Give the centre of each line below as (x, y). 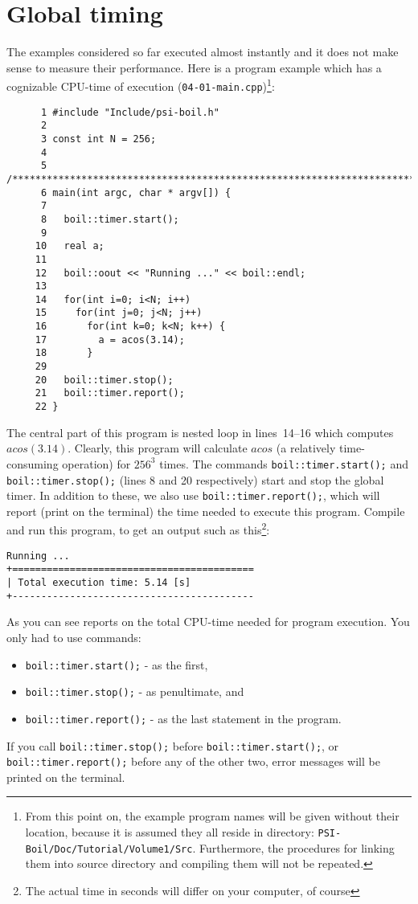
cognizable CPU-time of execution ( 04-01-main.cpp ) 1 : (141, 85)
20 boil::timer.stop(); (104, 380)
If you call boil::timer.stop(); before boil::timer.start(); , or (173, 745)
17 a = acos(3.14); (110, 340)
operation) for (96, 463)
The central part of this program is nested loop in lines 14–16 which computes (200, 432)
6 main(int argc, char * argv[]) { (136, 192)
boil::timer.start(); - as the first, (117, 664)
